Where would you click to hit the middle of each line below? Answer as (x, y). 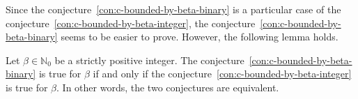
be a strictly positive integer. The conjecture (149, 60)
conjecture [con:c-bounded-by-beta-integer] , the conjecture (131, 23)
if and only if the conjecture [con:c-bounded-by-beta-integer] (222, 74)
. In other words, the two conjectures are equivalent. (168, 87)
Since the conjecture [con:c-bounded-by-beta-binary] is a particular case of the (173, 9)
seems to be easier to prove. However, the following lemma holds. (200, 37)
